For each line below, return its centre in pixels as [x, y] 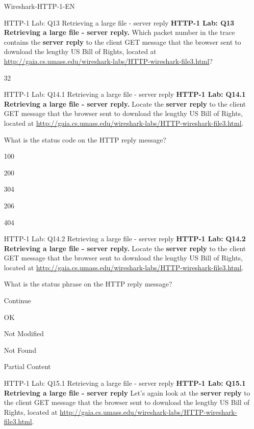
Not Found [20, 350]
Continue [18, 300]
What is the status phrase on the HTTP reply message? [88, 284]
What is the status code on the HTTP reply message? [85, 139]
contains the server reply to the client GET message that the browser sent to [123, 42]
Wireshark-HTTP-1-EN [39, 6]
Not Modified [24, 333]
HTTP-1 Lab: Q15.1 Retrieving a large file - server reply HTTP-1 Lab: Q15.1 [125, 383]
